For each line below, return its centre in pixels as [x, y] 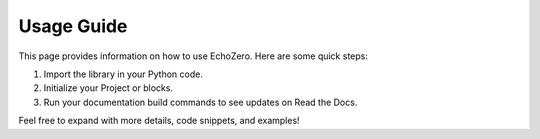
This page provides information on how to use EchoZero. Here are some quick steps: [193, 56]
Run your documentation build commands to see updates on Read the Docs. [200, 102]
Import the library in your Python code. [123, 74]
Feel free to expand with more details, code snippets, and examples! [159, 121]
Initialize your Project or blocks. [108, 88]
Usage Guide [73, 26]
